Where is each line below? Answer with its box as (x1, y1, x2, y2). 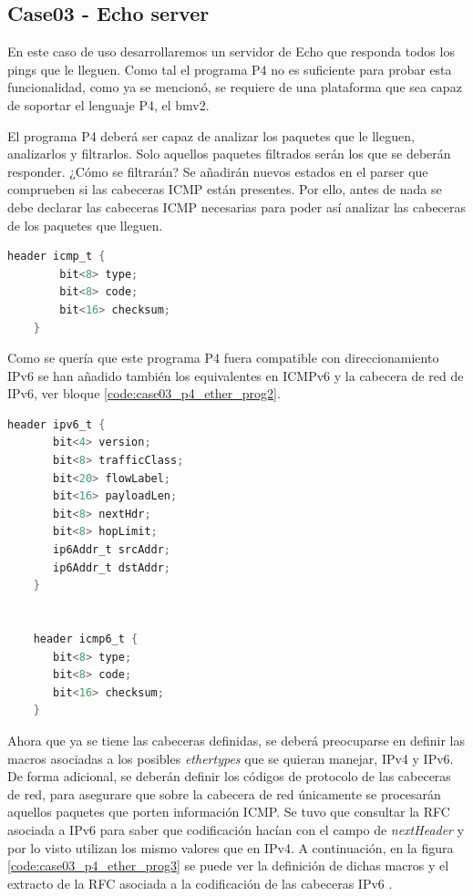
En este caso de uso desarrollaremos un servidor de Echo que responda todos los (7, 42, 455, 61)
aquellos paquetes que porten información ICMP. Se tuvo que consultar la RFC (7, 802, 450, 821)
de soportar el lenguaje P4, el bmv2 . (7, 95, 210, 114)
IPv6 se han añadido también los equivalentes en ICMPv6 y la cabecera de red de (7, 366, 464, 385)
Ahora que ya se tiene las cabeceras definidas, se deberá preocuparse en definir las (7, 730, 466, 749)
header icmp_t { (7, 250, 106, 263)
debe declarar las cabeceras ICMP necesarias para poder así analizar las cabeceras (7, 197, 467, 216)
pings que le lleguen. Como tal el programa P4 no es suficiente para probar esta (7, 59, 452, 78)
